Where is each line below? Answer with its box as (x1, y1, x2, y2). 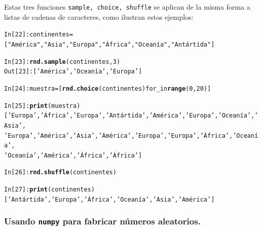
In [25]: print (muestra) (4, 102, 81, 109)
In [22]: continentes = (4, 31, 73, 39)
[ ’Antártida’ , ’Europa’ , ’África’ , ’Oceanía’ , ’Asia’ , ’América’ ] (4, 196, 215, 203)
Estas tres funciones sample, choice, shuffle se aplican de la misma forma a (4, 2, 250, 12)
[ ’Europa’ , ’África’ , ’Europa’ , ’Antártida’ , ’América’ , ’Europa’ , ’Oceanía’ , (4, 112, 255, 120)
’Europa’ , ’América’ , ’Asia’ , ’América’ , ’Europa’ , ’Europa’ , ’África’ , (4, 132, 233, 139)
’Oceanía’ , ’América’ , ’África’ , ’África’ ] (4, 151, 142, 159)
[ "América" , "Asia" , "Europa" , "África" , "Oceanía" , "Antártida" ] (4, 41, 215, 48)
